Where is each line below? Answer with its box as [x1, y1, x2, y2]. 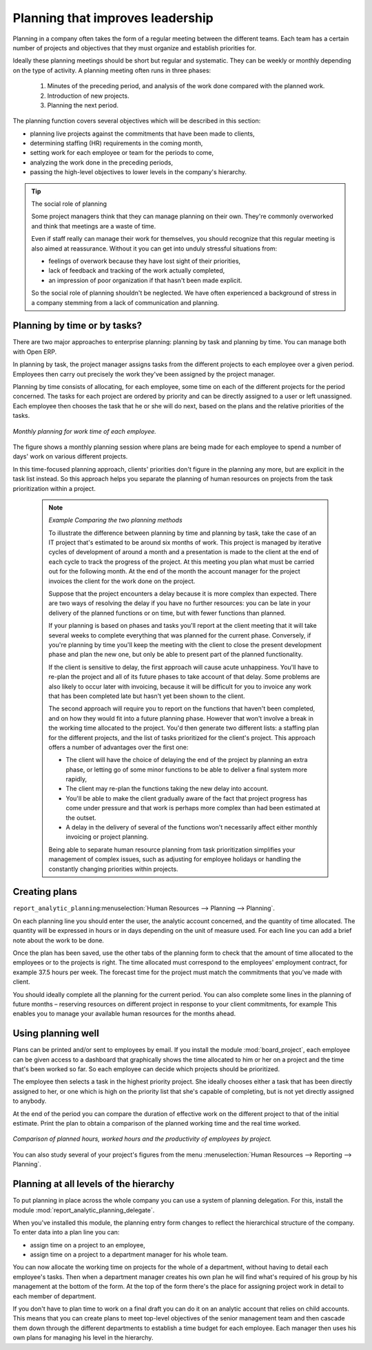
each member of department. [12, 1291, 96, 1300]
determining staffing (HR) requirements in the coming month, [30, 139, 203, 147]
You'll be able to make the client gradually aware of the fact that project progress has [65, 794, 308, 802]
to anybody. [12, 1097, 47, 1105]
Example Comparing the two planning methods [48, 516, 183, 525]
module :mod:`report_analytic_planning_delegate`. [12, 1205, 155, 1214]
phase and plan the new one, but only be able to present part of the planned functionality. [48, 651, 303, 659]
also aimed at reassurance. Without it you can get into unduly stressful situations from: [31, 244, 278, 253]
